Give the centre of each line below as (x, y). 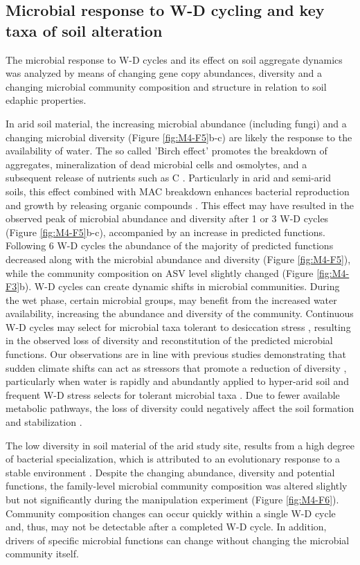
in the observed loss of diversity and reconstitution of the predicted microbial (169, 340)
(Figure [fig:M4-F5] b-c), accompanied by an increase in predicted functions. (165, 232)
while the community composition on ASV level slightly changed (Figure (160, 272)
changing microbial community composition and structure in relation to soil (166, 86)
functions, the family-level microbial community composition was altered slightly (177, 486)
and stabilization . (44, 422)
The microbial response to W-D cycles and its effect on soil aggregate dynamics (174, 59)
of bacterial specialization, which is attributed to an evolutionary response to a (173, 459)
